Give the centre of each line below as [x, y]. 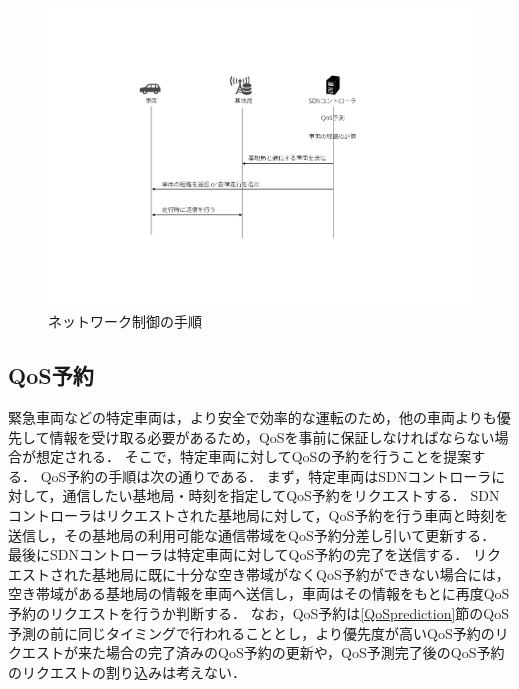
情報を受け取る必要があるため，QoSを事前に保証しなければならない [272, 436]
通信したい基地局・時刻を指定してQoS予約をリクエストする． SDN [281, 495]
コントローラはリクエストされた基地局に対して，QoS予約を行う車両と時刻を [258, 515]
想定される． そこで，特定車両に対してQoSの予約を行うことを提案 [253, 456]
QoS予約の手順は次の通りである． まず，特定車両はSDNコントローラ [266, 475]
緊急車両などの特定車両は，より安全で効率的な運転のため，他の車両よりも [252, 417]
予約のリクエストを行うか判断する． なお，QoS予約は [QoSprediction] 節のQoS [258, 612]
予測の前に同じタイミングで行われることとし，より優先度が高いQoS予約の [251, 632]
